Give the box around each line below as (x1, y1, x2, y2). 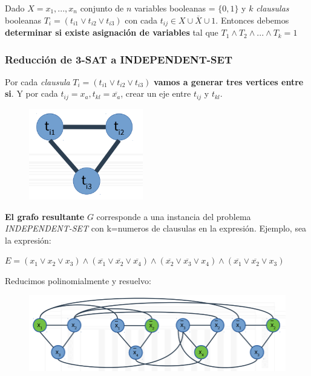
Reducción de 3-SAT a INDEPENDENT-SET (5, 51, 232, 66)
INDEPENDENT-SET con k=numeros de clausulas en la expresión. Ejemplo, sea (5, 222, 307, 235)
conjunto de (80, 2, 124, 14)
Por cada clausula (5, 75, 70, 88)
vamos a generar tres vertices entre (154, 75, 304, 88)
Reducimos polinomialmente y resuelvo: (5, 274, 151, 287)
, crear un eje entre (120, 87, 191, 100)
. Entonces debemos (215, 13, 289, 26)
